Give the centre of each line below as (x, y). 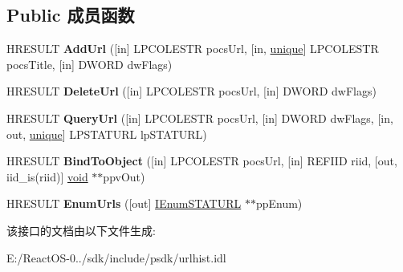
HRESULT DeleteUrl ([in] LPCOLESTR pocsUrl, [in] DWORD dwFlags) (191, 91)
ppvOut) (124, 176)
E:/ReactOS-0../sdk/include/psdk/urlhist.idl (116, 257)
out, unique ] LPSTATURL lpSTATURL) (107, 134)
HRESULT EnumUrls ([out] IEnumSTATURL (124, 203)
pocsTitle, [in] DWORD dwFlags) (90, 64)
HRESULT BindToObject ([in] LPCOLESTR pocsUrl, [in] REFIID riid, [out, (202, 161)
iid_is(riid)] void (47, 176)
